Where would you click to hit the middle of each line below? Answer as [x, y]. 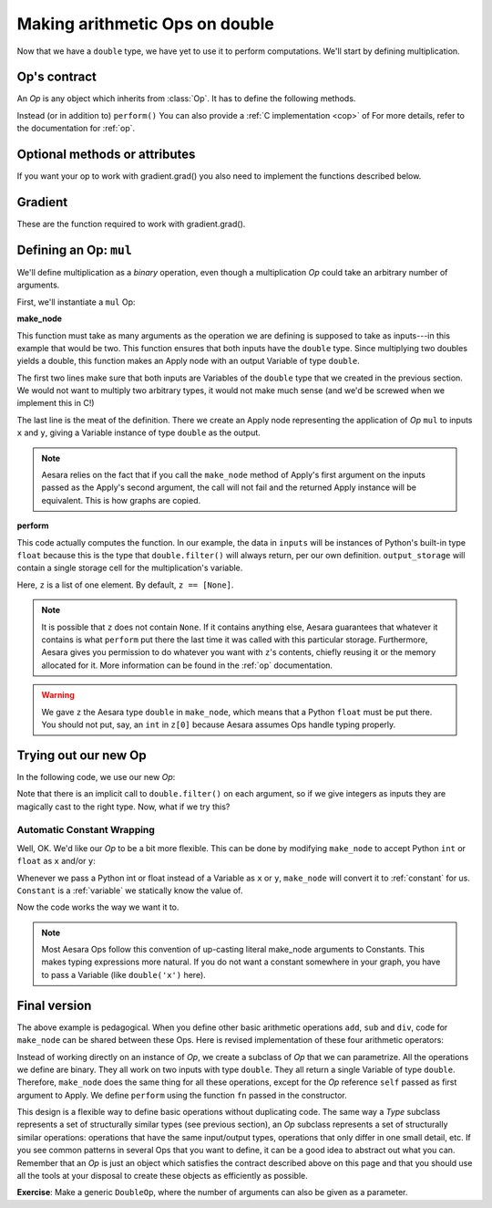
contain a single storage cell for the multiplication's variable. [130, 568]
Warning [58, 695]
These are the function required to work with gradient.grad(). [131, 224]
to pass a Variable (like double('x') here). [124, 974]
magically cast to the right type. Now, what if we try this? [123, 807]
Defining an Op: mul [74, 250]
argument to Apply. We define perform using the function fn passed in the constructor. [182, 1095]
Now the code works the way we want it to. [98, 907]
